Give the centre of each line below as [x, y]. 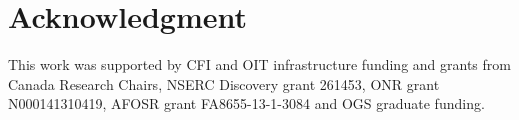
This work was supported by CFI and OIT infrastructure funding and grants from [259, 64]
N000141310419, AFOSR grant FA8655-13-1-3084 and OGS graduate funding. [246, 103]
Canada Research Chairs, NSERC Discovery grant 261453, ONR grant [224, 83]
